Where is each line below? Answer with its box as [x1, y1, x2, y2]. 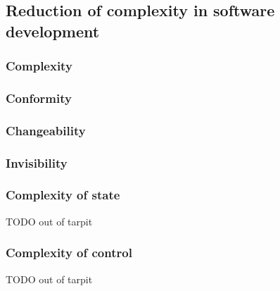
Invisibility [6, 154, 68, 171]
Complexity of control [6, 244, 132, 261]
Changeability [6, 121, 86, 139]
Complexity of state [6, 186, 120, 204]
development [6, 20, 100, 42]
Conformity [6, 89, 72, 106]
